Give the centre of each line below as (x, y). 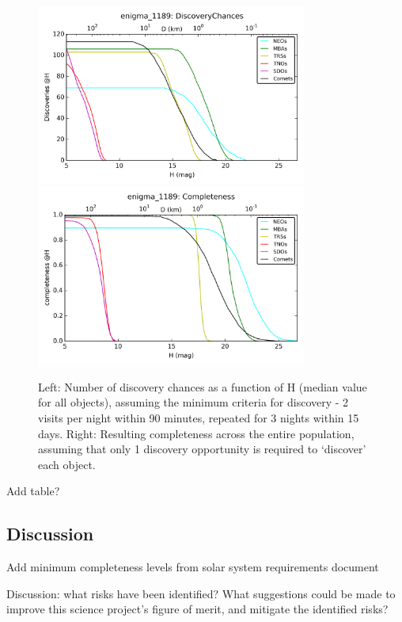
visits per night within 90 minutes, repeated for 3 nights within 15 (199, 417)
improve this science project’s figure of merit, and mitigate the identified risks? (197, 609)
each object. (67, 464)
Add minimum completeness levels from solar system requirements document (193, 567)
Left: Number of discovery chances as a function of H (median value (203, 386)
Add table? (33, 491)
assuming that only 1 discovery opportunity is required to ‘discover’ (202, 449)
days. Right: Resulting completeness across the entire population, (196, 433)
